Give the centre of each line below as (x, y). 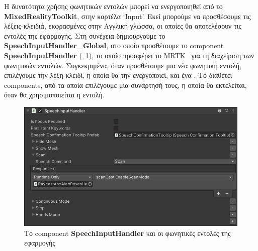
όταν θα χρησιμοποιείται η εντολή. (54, 95)
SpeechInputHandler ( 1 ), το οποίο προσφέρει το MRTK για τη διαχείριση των (129, 55)
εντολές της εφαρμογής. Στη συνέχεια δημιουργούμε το (85, 35)
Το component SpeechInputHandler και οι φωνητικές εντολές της (127, 233)
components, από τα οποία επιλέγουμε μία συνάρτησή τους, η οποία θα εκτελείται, (125, 85)
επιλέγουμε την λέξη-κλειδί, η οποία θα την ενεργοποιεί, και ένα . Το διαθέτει (118, 75)
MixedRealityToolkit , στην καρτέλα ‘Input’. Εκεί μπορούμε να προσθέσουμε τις (127, 16)
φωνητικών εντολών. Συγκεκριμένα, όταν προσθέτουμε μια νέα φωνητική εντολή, (123, 65)
